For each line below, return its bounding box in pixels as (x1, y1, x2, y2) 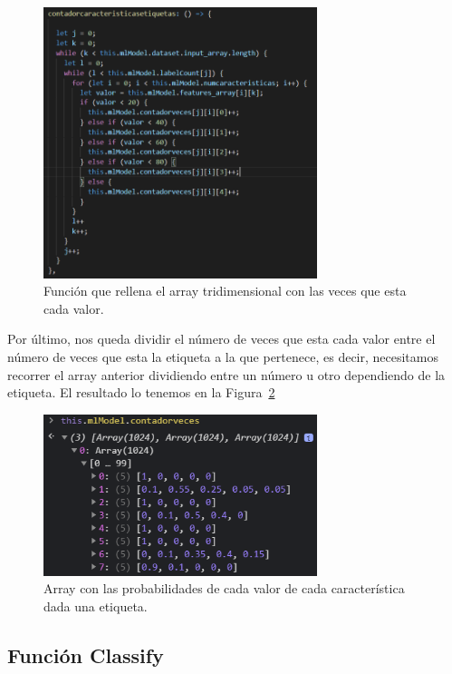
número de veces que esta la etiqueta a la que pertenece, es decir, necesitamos (7, 347, 438, 366)
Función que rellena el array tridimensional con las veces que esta (43, 281, 407, 300)
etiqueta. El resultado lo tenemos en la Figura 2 (7, 383, 275, 402)
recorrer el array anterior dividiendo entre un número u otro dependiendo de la (7, 365, 446, 384)
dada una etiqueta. (43, 597, 148, 616)
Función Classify (7, 641, 164, 669)
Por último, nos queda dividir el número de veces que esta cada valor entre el (7, 329, 436, 348)
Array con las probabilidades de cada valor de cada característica (43, 579, 405, 598)
